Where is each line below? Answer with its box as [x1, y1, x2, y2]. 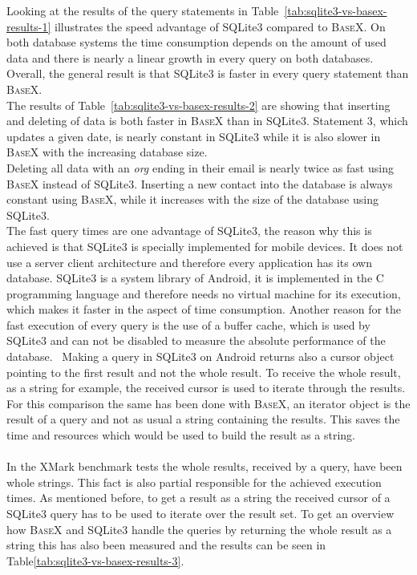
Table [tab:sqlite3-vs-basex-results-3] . [6, 552, 184, 569]
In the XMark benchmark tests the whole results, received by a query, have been [6, 458, 403, 475]
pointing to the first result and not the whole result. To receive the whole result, [6, 363, 401, 380]
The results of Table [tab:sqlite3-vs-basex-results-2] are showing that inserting [6, 96, 391, 113]
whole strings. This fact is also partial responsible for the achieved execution [6, 473, 382, 490]
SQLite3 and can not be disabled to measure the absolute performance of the [6, 332, 386, 349]
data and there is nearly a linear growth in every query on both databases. [6, 49, 374, 66]
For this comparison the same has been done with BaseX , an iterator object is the [6, 395, 411, 411]
